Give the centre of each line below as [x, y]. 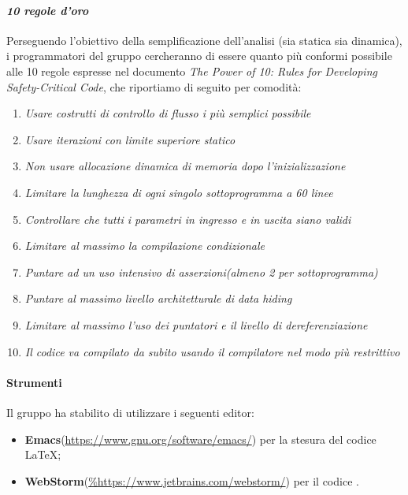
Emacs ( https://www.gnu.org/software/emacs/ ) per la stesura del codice [200, 439]
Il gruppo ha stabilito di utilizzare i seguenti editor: [130, 412]
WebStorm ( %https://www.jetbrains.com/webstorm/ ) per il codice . [192, 480]
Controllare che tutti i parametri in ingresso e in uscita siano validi [188, 219]
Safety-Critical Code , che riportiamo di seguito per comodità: [154, 86]
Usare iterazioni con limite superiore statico [130, 139]
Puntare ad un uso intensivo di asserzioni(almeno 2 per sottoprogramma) [201, 272]
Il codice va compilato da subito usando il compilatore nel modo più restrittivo [212, 351]
